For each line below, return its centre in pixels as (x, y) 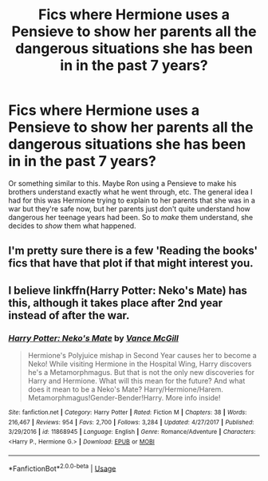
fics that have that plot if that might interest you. (131, 264)
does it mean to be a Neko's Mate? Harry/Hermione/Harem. (125, 389)
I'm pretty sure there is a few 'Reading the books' (133, 251)
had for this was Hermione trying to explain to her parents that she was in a (132, 200)
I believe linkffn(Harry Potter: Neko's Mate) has (128, 290)
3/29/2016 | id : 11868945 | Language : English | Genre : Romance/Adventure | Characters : (132, 432)
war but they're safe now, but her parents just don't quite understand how (130, 208)
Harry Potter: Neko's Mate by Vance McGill (94, 338)
